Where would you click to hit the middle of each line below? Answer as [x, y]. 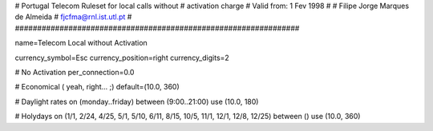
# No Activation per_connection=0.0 [75, 72]
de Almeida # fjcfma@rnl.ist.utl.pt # [73, 17]
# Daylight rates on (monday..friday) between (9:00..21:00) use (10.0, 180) [137, 101]
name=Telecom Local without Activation [81, 43]
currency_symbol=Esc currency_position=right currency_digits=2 [122, 58]
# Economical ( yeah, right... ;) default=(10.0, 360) [97, 87]
